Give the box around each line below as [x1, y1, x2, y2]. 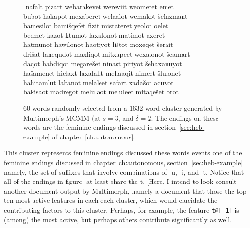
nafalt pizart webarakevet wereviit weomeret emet [25, 1, 174, 11]
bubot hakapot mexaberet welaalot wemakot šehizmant [23, 11, 188, 21]
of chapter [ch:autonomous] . [51, 131, 135, 141]
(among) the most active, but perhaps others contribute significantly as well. [4, 214, 232, 224]
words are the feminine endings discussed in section [23, 122, 176, 132]
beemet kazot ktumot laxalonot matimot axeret [23, 30, 165, 40]
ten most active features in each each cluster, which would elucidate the [4, 195, 217, 205]
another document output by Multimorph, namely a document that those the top [4, 185, 247, 196]
